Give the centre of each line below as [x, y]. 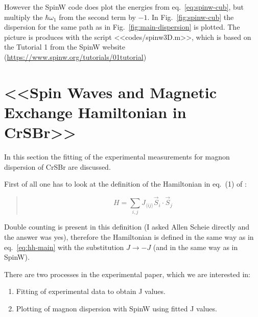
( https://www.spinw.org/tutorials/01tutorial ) [75, 56]
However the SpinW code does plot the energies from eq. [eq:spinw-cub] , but [124, 7]
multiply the [24, 17]
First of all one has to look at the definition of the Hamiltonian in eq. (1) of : [125, 184]
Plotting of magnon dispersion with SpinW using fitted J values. [116, 308]
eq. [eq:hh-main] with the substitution [64, 247]
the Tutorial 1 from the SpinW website [65, 47]
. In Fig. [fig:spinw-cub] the [191, 17]
